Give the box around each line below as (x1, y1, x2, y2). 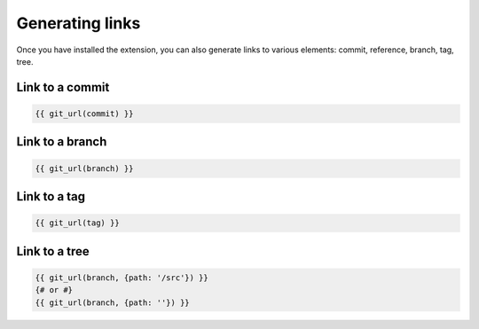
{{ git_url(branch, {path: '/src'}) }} (35, 272, 208, 283)
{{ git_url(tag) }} (35, 218, 120, 228)
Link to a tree (16, 244, 90, 259)
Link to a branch (16, 134, 107, 150)
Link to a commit (16, 80, 110, 95)
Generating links (16, 13, 141, 33)
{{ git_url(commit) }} (35, 108, 134, 119)
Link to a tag (16, 189, 86, 204)
